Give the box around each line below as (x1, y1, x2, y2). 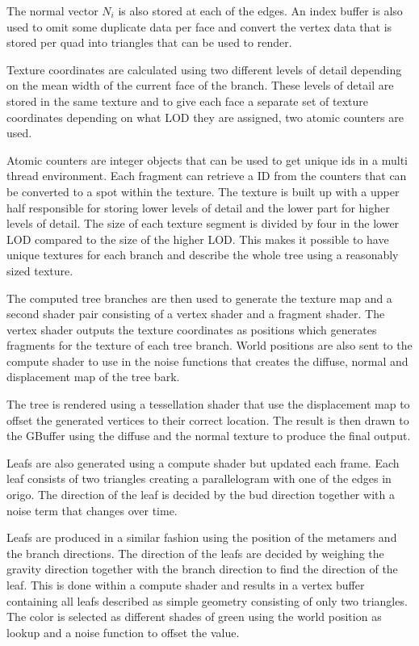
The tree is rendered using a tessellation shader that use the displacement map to (6, 396, 410, 413)
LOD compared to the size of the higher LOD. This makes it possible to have (6, 230, 389, 247)
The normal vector (6, 2, 98, 19)
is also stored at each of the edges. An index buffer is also (118, 2, 403, 19)
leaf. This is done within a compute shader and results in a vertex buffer (6, 577, 365, 593)
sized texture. (6, 262, 73, 279)
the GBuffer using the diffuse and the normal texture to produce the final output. (6, 427, 411, 444)
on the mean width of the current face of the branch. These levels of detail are (6, 77, 394, 94)
